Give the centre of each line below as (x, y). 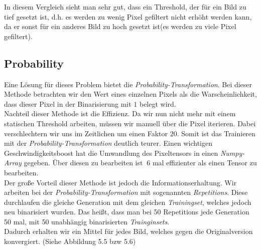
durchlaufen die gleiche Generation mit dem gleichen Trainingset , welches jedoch (128, 202)
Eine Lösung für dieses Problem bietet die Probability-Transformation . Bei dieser (128, 84)
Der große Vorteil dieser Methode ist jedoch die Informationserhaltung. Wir (120, 182)
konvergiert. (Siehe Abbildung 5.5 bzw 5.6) (70, 241)
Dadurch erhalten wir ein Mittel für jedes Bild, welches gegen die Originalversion (128, 231)
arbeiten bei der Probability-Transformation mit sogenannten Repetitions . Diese (126, 192)
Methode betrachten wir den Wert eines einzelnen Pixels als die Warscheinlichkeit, (130, 94)
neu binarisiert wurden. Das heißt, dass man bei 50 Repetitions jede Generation (127, 212)
